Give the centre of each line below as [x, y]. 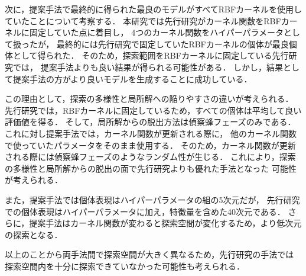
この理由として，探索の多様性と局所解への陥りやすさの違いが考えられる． [149, 99]
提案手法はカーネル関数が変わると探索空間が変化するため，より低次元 [165, 223]
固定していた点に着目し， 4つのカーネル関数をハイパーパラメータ [157, 32]
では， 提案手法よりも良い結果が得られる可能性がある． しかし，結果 [148, 67]
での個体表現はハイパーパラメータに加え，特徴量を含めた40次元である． [145, 211]
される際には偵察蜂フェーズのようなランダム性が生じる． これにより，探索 [150, 157]
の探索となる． [34, 234]
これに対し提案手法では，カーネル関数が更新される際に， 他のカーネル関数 [151, 133]
